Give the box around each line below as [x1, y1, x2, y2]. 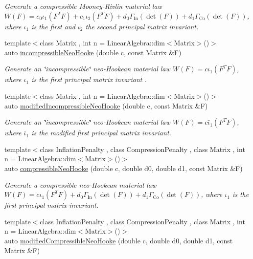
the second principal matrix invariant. [85, 21, 199, 31]
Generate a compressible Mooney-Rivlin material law [4, 1, 162, 11]
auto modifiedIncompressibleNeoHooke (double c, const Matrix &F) [4, 100, 208, 110]
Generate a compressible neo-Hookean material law [4, 179, 157, 190]
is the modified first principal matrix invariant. [31, 128, 171, 138]
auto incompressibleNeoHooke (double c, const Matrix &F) [4, 47, 182, 57]
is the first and [31, 21, 75, 31]
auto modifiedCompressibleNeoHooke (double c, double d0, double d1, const [4, 235, 233, 245]
